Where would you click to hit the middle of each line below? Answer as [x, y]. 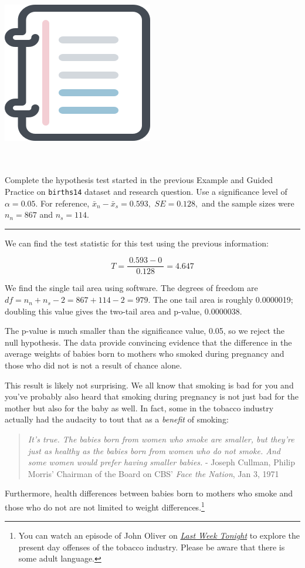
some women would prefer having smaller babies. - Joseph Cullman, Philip [161, 462]
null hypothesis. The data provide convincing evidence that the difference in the [148, 342]
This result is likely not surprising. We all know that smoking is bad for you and [149, 385]
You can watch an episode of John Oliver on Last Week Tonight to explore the [159, 535]
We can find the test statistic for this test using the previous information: [137, 243]
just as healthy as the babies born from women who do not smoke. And [154, 450]
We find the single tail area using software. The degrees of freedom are [131, 288]
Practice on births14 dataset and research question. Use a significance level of [146, 191]
